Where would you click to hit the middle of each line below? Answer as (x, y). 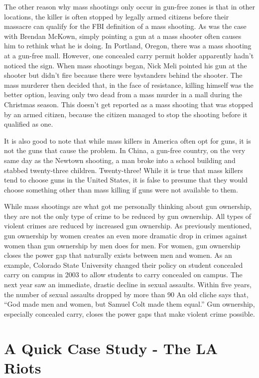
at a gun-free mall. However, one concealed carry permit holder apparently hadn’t (129, 55)
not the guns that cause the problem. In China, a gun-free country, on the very (125, 150)
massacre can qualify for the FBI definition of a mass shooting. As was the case (125, 26)
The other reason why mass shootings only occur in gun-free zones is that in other (129, 6)
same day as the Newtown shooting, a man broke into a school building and (120, 160)
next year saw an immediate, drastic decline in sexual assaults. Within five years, (128, 284)
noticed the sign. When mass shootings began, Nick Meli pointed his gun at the (126, 65)
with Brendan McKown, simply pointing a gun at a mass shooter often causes (123, 36)
